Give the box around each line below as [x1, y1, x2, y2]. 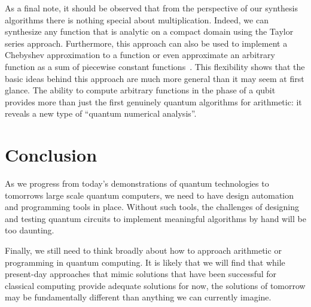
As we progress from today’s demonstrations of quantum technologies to [5, 177, 269, 190]
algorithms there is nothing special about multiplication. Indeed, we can [5, 13, 269, 26]
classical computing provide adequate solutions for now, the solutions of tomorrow [5, 279, 306, 291]
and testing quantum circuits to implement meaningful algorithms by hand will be [5, 212, 306, 224]
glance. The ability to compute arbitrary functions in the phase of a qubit [5, 84, 276, 96]
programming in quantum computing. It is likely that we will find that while [5, 256, 285, 268]
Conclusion [5, 142, 97, 167]
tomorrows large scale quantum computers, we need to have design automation [5, 189, 294, 201]
